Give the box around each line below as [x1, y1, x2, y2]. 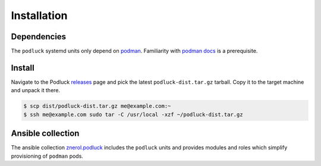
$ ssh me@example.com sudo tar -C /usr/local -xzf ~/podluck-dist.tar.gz [23, 111, 243, 118]
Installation [11, 9, 68, 22]
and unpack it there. [11, 87, 61, 94]
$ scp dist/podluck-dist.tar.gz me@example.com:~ [23, 103, 171, 109]
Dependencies [11, 32, 67, 42]
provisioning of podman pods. [11, 152, 83, 159]
